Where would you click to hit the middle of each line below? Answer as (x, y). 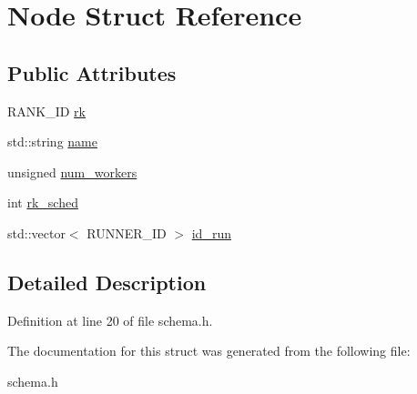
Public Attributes (92, 72)
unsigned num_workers (72, 172)
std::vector (36, 232)
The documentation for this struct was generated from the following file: (209, 351)
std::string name (52, 141)
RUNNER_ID (127, 232)
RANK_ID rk (46, 111)
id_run (211, 232)
